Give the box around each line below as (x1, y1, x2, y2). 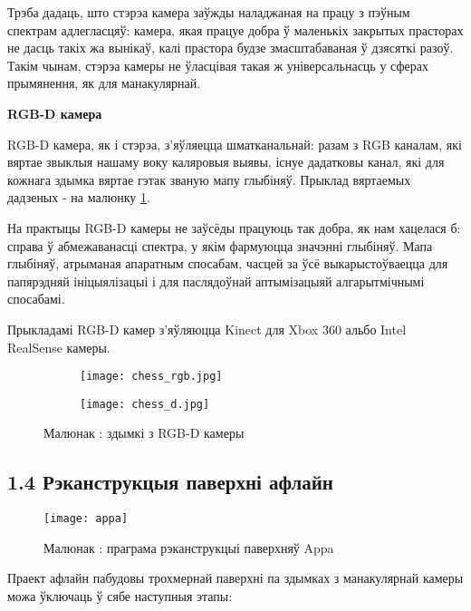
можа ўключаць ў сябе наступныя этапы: (7, 587, 233, 606)
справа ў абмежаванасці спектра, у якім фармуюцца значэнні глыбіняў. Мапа (7, 236, 433, 255)
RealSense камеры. (7, 337, 111, 356)
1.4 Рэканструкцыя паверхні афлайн (7, 468, 333, 496)
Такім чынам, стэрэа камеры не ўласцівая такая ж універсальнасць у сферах (7, 55, 428, 74)
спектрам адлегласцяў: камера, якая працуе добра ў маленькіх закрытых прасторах (7, 20, 464, 39)
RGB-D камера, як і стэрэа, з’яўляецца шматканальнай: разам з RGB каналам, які (7, 134, 462, 153)
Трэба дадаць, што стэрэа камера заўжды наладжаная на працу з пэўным (7, 3, 410, 21)
